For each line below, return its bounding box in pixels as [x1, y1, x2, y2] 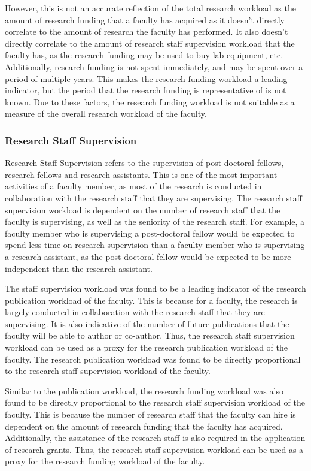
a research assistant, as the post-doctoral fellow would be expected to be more [5, 250, 291, 262]
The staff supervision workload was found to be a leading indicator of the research [5, 282, 306, 295]
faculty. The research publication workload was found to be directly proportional [5, 352, 301, 365]
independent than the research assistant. [5, 262, 153, 274]
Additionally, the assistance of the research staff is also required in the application [5, 431, 306, 444]
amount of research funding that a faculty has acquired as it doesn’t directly [5, 13, 285, 26]
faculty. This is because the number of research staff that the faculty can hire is [5, 408, 296, 421]
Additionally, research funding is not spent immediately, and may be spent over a [5, 60, 303, 73]
